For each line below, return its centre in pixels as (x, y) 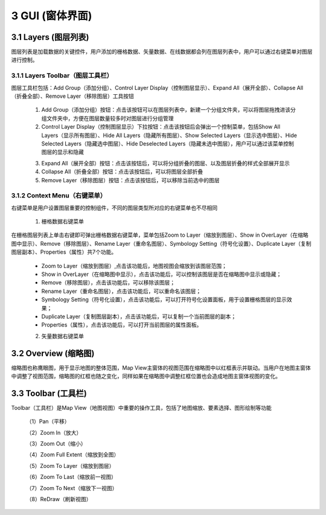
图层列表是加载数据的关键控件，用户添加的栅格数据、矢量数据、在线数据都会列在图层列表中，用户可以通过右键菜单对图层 (162, 52)
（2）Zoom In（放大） (54, 432)
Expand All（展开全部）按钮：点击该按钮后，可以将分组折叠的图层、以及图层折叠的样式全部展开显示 (165, 163)
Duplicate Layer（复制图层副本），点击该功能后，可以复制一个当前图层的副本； (139, 316)
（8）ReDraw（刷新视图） (59, 499)
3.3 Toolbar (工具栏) (49, 393)
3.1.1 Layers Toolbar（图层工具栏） (62, 75)
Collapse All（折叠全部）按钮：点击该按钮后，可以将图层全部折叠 (122, 171)
